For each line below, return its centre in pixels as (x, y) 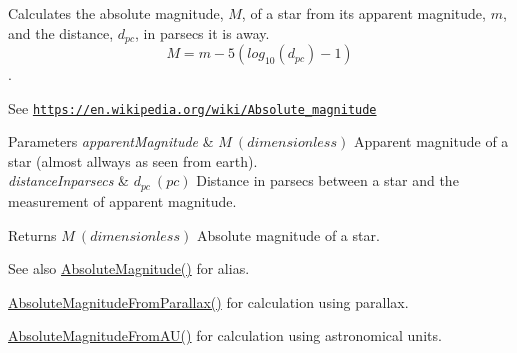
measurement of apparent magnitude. (122, 200)
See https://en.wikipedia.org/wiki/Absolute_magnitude (192, 107)
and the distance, (61, 32)
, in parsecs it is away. (202, 32)
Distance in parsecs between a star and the (327, 180)
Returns (32, 234)
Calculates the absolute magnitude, (116, 13)
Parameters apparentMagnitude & (111, 141)
